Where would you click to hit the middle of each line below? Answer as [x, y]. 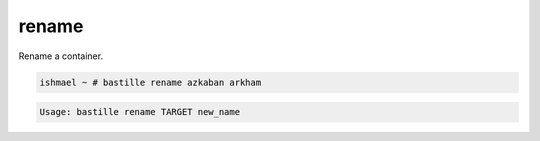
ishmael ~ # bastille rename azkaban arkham [150, 82]
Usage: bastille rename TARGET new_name [139, 112]
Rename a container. [61, 56]
